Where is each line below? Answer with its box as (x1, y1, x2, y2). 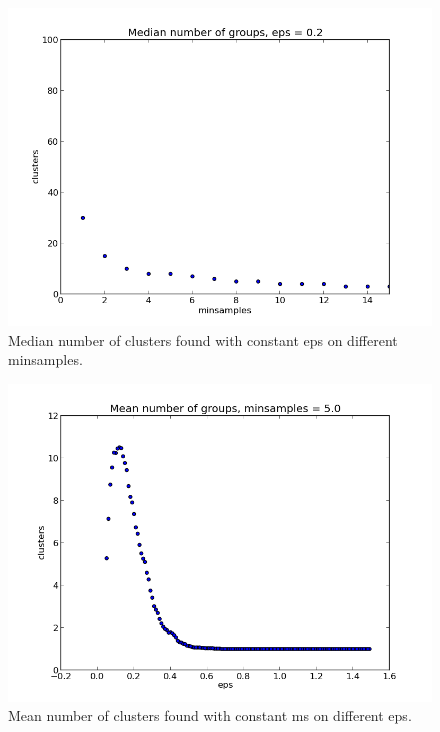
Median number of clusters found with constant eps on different (8, 329, 398, 350)
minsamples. (8, 349, 83, 370)
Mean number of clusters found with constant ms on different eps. (8, 705, 412, 726)
